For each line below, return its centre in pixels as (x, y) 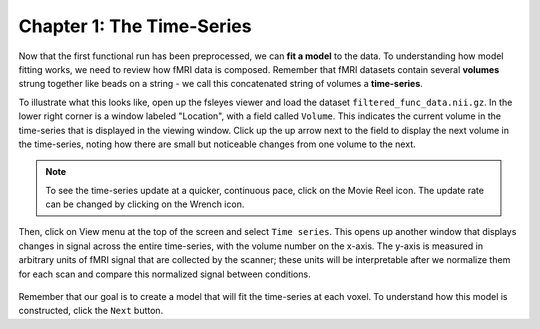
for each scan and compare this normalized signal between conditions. (164, 274)
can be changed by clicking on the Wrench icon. (145, 204)
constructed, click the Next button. (91, 311)
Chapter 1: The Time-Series (135, 26)
